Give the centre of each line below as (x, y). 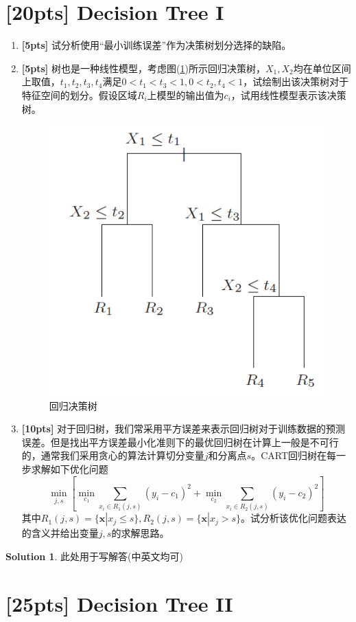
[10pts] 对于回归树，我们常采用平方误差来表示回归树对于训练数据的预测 (183, 429)
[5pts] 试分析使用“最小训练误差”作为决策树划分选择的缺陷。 (156, 45)
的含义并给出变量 (60, 533)
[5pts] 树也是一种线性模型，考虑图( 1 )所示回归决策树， (143, 68)
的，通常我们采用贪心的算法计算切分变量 (113, 455)
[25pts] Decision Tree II (119, 603)
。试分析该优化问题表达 (294, 518)
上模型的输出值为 (186, 95)
